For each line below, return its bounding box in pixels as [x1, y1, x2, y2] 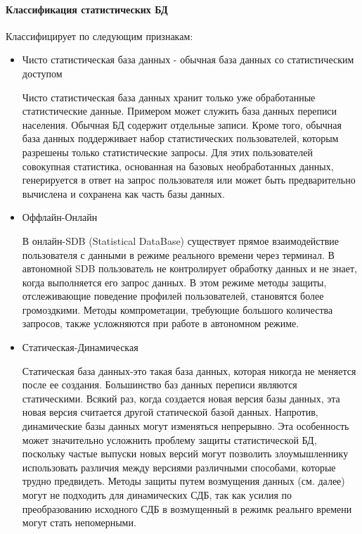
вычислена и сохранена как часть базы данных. [22, 186, 225, 201]
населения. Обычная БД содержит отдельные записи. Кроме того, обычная [22, 117, 342, 132]
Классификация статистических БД [6, 1, 168, 16]
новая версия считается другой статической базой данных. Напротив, [22, 405, 318, 419]
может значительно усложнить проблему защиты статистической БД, [22, 432, 317, 447]
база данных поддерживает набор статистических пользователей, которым [22, 131, 339, 146]
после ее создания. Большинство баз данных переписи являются [22, 377, 297, 392]
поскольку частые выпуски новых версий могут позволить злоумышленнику [22, 446, 349, 461]
